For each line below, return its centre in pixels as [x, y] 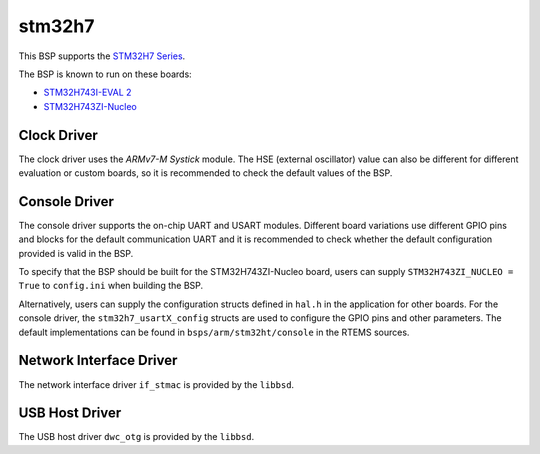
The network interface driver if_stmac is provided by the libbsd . [156, 384]
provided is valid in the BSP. [76, 253]
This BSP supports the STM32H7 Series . [102, 56]
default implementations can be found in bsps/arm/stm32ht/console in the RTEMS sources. [214, 332]
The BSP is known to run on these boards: [105, 74]
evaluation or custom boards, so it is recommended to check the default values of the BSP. [205, 173]
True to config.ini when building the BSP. [111, 286]
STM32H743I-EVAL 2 [87, 92]
